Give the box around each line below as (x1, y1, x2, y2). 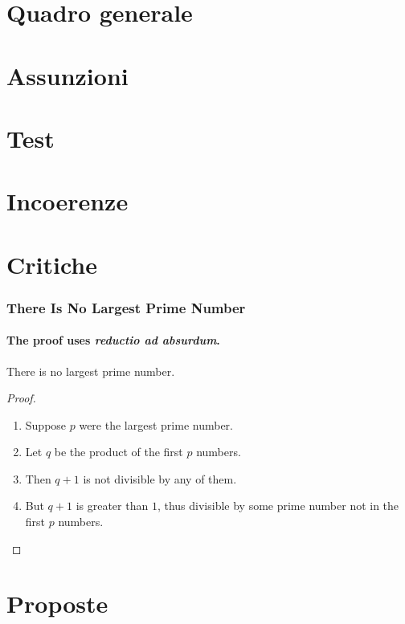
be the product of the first (54, 443, 183, 460)
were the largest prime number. (79, 416, 233, 433)
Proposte (6, 587, 108, 620)
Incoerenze (6, 185, 129, 218)
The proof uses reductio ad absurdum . (6, 332, 220, 349)
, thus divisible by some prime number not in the (157, 497, 399, 514)
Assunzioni (6, 59, 129, 92)
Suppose (25, 416, 67, 433)
